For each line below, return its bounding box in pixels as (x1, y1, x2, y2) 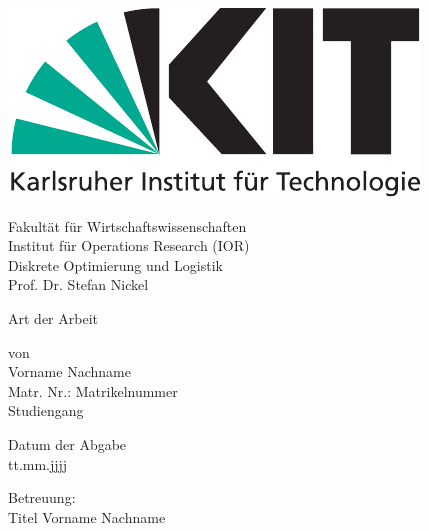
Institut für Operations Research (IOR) (8, 235, 250, 256)
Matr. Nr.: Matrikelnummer (8, 380, 178, 401)
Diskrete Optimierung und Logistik (8, 254, 223, 275)
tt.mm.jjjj (8, 453, 68, 474)
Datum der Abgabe (8, 433, 127, 454)
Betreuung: (8, 487, 76, 508)
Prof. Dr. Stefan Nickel (8, 274, 149, 295)
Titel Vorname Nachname (8, 506, 166, 527)
